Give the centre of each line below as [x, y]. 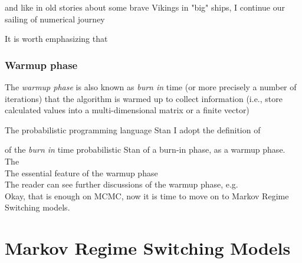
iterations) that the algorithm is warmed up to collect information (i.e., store [144, 98]
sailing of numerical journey [55, 19]
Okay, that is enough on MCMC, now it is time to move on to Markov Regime [147, 195]
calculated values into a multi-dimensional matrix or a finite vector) [127, 110]
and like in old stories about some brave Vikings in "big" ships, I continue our [145, 7]
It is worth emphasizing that [56, 39]
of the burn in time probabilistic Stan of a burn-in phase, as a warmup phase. [145, 149]
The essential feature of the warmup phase [81, 172]
